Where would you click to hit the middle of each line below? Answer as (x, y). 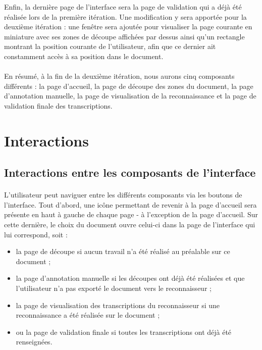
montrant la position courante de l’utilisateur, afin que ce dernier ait (110, 46)
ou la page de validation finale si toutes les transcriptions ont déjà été (124, 332)
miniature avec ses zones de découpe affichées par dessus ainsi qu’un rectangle (124, 36)
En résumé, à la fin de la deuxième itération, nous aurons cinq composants (119, 76)
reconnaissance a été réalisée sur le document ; (88, 315)
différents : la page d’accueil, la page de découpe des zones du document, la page (129, 86)
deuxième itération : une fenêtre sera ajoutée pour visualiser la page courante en (128, 27)
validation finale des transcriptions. (58, 105)
